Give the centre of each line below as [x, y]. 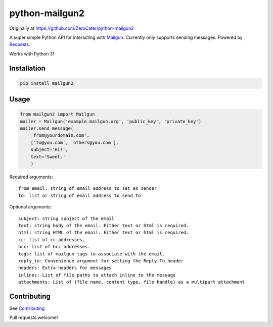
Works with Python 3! [32, 53]
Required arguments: [31, 177]
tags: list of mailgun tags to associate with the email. [92, 254]
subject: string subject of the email [66, 219]
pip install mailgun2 [47, 83]
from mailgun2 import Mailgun [57, 114]
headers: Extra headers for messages [65, 268]
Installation [27, 68]
